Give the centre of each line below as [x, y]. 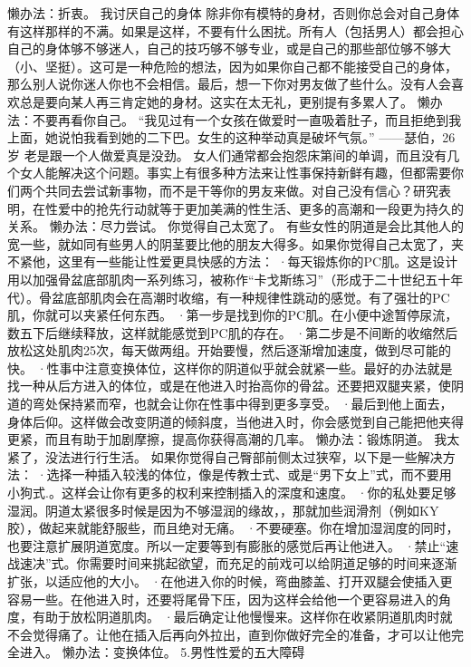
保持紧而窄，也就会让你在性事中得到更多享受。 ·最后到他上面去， [255, 404]
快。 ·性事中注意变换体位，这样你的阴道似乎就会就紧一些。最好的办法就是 [230, 367]
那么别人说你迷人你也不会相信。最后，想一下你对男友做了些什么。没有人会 [229, 84]
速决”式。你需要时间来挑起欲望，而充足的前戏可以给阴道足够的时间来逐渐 [238, 563]
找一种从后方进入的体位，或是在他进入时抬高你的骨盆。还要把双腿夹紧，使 [229, 386]
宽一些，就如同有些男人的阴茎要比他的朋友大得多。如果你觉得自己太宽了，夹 [235, 243]
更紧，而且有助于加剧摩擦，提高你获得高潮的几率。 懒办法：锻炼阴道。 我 [227, 439]
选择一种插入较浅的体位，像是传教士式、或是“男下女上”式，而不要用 [249, 474]
